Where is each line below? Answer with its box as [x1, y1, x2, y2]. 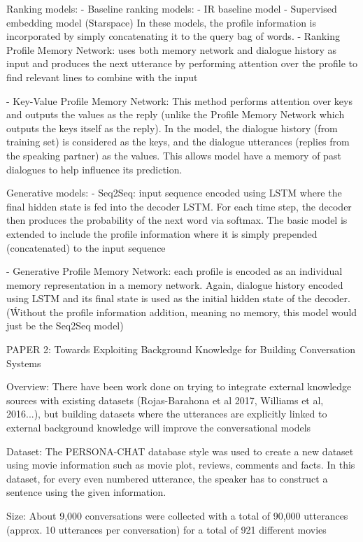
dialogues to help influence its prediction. [6, 162, 183, 176]
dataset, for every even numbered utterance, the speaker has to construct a [6, 471, 328, 485]
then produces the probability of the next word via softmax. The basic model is [6, 213, 348, 227]
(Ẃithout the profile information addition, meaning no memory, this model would [6, 304, 357, 319]
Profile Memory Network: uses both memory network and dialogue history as [6, 42, 337, 57]
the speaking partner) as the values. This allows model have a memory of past [6, 148, 341, 162]
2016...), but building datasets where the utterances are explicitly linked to [6, 406, 327, 421]
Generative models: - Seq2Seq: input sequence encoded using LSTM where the [6, 185, 342, 200]
